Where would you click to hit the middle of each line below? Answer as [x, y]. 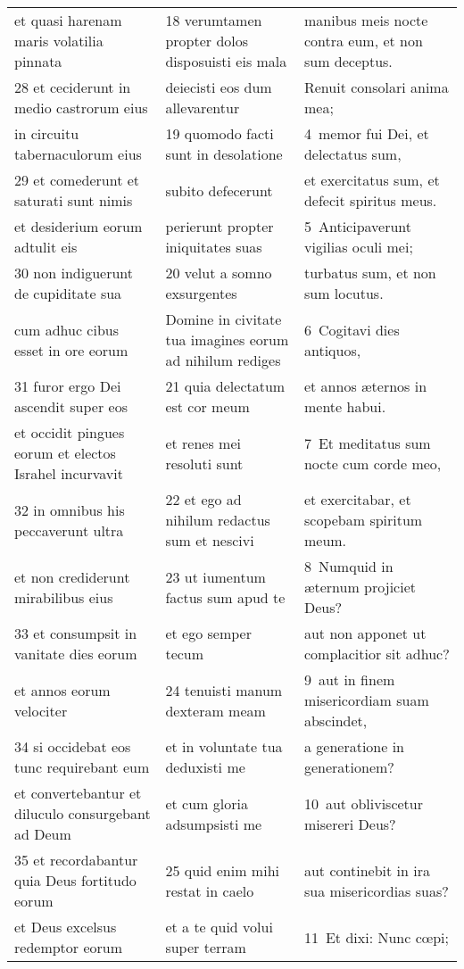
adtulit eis [46, 247]
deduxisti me [205, 767]
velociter [41, 710]
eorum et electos [65, 453]
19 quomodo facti [220, 133]
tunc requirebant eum [82, 767]
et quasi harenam [68, 20]
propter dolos [207, 41]
